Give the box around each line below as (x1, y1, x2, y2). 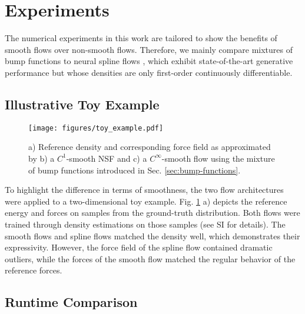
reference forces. (5, 264, 62, 276)
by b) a (28, 152, 55, 164)
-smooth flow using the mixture (161, 152, 275, 164)
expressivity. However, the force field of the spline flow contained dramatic (5, 241, 273, 253)
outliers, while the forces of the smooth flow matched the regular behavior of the (5, 252, 296, 265)
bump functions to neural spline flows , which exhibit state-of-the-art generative (5, 55, 293, 67)
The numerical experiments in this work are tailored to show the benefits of (5, 32, 277, 44)
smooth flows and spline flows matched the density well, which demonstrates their (5, 229, 300, 242)
